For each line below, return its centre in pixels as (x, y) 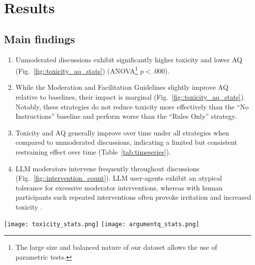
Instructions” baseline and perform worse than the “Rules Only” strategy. (126, 116)
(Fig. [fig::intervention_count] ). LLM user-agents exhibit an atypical (119, 178)
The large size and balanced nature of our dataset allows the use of (116, 247)
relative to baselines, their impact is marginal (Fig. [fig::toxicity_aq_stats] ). (130, 97)
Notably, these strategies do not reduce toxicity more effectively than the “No (132, 106)
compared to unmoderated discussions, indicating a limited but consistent (126, 142)
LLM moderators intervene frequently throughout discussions (107, 168)
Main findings (39, 39)
